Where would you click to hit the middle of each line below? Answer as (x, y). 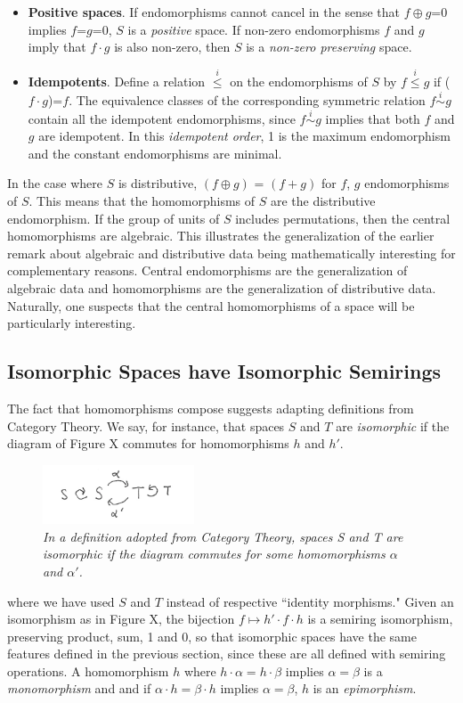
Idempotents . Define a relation (117, 81)
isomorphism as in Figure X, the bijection (121, 619)
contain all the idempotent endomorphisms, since (162, 118)
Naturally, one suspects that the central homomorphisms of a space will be (211, 305)
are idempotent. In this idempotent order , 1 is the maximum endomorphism (244, 136)
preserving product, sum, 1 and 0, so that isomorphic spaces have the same (212, 636)
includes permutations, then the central (343, 218)
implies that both (373, 118)
